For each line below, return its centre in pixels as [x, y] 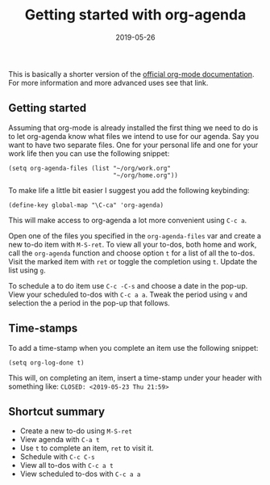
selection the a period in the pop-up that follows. [89, 303]
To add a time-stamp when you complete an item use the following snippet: [133, 348]
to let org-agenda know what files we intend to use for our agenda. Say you [134, 136]
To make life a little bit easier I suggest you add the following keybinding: [129, 190]
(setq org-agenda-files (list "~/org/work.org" [90, 168]
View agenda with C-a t [60, 440]
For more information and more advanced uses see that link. [108, 82]
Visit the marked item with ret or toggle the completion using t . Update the [133, 261]
